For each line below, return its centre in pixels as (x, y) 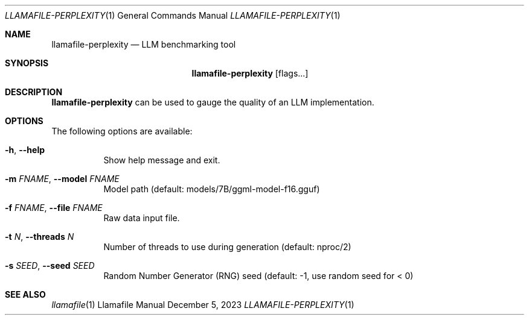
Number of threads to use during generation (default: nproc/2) (227, 247)
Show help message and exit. (162, 160)
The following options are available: (122, 131)
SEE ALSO (25, 294)
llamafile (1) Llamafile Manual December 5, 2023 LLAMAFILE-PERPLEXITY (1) (203, 305)
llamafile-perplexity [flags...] (250, 73)
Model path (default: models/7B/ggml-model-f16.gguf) (212, 189)
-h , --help (25, 150)
